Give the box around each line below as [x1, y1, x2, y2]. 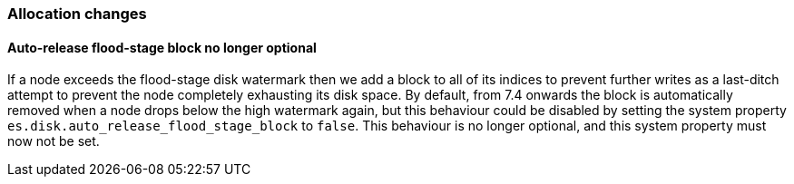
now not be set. [7, 133, 100, 150]
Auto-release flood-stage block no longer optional [7, 39, 317, 55]
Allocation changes [7, 5, 147, 23]
